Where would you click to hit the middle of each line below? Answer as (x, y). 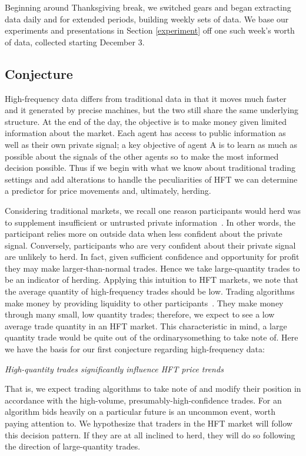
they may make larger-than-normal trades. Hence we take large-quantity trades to (152, 268)
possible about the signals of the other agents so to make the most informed (142, 156)
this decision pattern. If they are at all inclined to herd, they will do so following (150, 434)
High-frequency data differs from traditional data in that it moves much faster (146, 98)
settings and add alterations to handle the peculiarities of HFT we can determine (151, 179)
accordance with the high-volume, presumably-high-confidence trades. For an (143, 400)
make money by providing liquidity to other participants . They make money (144, 303)
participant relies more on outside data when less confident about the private (144, 234)
